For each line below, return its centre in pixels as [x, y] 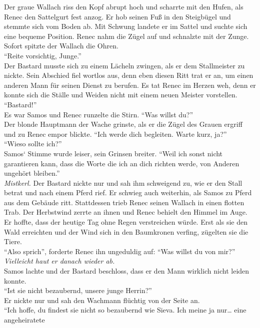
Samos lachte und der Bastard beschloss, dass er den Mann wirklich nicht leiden [127, 271]
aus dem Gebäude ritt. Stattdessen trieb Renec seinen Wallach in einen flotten [124, 202]
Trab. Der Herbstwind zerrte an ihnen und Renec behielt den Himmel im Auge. [126, 212]
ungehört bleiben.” [32, 173]
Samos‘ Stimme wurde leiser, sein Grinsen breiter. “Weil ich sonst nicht [113, 153]
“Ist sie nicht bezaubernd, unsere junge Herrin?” [78, 290]
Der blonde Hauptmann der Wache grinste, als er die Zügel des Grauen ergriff [123, 124]
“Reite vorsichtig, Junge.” [43, 55]
